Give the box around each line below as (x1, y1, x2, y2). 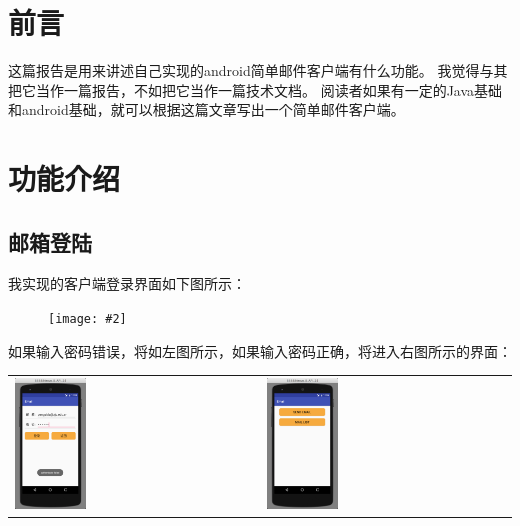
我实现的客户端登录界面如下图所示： (8, 273, 246, 294)
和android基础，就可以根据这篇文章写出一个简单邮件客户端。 (8, 99, 405, 120)
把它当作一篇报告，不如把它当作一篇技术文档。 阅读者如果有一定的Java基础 (8, 79, 503, 100)
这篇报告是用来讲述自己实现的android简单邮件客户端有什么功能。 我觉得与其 (8, 60, 508, 81)
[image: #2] (48, 312, 127, 327)
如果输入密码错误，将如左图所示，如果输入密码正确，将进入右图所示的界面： (8, 340, 512, 361)
